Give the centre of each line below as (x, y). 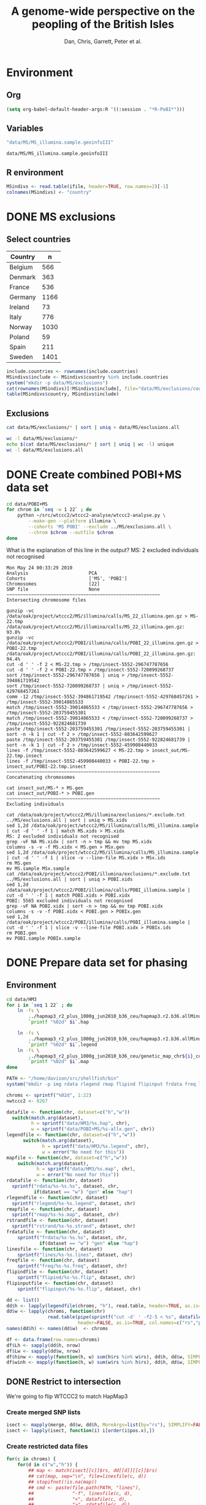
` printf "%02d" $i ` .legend (63, 1045)
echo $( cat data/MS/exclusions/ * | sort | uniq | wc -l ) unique (90, 444)
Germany (23, 297)
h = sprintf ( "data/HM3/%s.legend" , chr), (96, 1146)
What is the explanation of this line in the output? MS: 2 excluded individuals (103, 550)
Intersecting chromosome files (46, 600)
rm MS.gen (19, 863)
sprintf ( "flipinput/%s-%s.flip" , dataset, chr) (79, 1289)
